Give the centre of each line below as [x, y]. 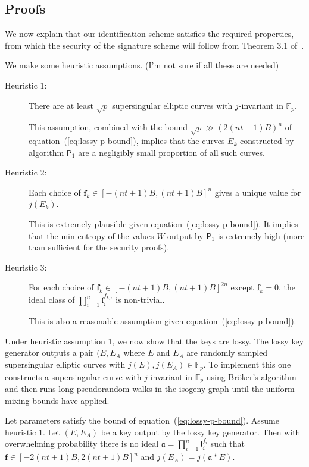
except [242, 287]
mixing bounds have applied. [57, 400]
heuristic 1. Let [32, 432]
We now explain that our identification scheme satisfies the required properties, [149, 34]
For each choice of [61, 287]
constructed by [267, 141]
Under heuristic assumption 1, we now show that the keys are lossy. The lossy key [154, 341]
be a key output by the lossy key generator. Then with [201, 432]
